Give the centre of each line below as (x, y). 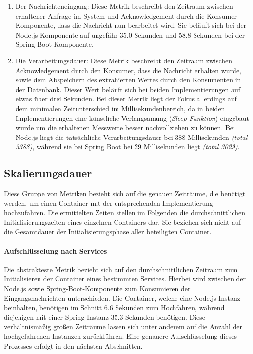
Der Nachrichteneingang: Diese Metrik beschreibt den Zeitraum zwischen (124, 6)
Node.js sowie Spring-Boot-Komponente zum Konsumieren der (97, 288)
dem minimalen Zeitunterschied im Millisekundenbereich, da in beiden (120, 108)
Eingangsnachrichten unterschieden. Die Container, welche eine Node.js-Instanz (122, 298)
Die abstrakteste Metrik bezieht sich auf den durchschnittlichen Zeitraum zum (121, 269)
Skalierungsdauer (48, 173)
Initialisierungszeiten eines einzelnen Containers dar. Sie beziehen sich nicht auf (123, 222)
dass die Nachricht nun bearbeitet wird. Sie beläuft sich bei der (152, 25)
